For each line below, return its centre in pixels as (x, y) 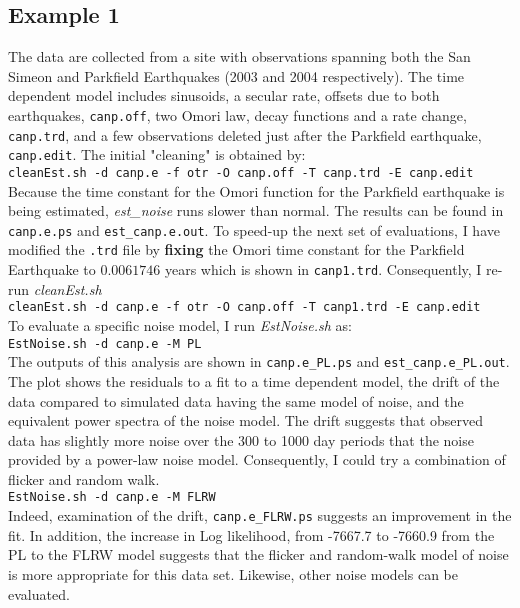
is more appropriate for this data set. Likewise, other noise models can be (233, 573)
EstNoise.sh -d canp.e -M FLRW (112, 497)
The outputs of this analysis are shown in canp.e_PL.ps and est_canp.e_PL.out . (259, 361)
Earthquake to (52, 269)
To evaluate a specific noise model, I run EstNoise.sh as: (180, 325)
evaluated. (39, 593)
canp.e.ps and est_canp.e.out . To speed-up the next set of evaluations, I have (254, 229)
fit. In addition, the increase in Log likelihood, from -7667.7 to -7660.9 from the (251, 534)
